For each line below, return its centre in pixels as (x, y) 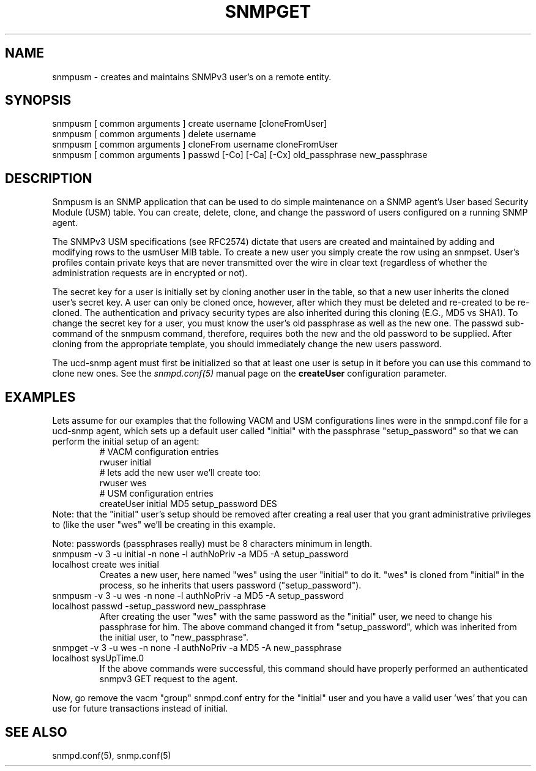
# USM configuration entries (156, 494)
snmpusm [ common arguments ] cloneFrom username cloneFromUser (195, 145)
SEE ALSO (36, 732)
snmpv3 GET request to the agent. (169, 679)
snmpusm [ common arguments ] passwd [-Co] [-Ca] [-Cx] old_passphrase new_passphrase (240, 155)
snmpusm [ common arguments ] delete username (154, 134)
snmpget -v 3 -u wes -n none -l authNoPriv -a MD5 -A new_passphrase (197, 648)
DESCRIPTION (49, 178)
